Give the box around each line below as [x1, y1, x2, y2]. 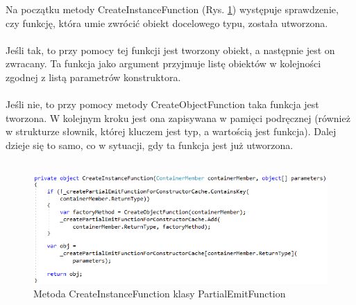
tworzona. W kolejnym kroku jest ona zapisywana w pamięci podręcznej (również [6, 110, 350, 125]
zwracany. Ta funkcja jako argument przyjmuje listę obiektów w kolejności [6, 56, 321, 71]
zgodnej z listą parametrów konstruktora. [6, 69, 181, 84]
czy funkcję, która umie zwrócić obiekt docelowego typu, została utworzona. [6, 15, 328, 30]
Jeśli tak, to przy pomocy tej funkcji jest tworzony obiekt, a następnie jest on [6, 42, 335, 57]
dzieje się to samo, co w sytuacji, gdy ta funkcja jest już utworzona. [6, 137, 294, 152]
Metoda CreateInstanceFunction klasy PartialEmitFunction [33, 286, 286, 300]
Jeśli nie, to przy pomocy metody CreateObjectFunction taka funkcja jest [6, 97, 319, 112]
